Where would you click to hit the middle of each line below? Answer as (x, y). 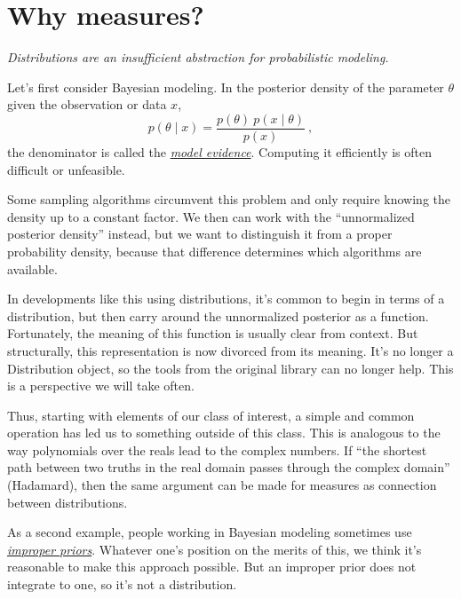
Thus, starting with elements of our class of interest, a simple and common (211, 415)
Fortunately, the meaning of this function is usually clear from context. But (213, 333)
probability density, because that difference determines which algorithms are (215, 251)
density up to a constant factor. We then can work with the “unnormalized (211, 216)
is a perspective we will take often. (101, 386)
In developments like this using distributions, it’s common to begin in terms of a (226, 299)
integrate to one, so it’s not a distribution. (122, 584)
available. (32, 268)
